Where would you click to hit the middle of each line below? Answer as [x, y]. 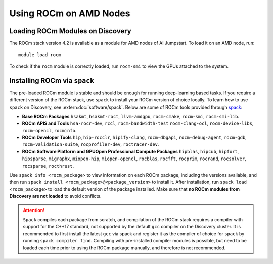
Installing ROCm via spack [52, 81]
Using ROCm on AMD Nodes [70, 13]
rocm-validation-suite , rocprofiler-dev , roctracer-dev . [90, 144]
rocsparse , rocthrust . [48, 166]
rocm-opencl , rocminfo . [49, 130]
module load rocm [40, 55]
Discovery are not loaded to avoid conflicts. [55, 196]
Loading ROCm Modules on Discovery [70, 31]
